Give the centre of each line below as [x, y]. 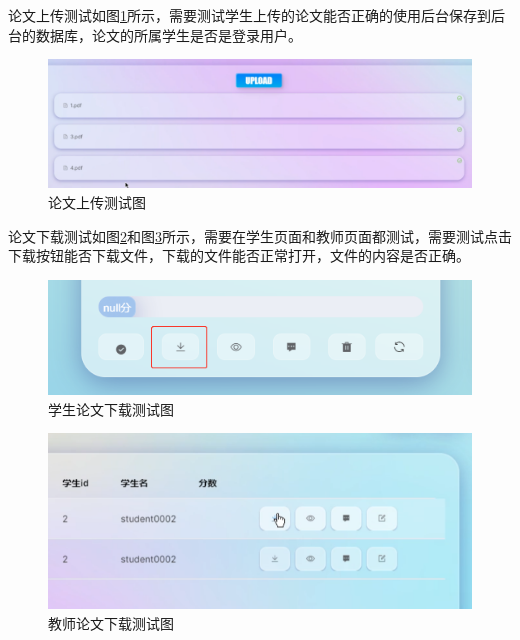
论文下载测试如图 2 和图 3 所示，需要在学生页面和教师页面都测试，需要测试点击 [260, 235]
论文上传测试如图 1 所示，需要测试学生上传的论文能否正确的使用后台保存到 [249, 15]
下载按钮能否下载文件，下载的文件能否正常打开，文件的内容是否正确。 [239, 255]
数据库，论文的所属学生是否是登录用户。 [168, 34]
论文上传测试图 [97, 201]
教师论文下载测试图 [111, 622]
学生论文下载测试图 [111, 408]
